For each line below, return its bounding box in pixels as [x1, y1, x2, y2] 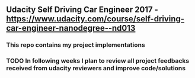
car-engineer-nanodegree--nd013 [6, 23, 136, 33]
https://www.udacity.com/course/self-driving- [6, 14, 185, 24]
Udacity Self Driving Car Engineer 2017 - [6, 5, 159, 15]
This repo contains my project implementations [6, 41, 145, 49]
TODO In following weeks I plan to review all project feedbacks [6, 57, 190, 65]
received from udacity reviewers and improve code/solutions [6, 64, 186, 73]
